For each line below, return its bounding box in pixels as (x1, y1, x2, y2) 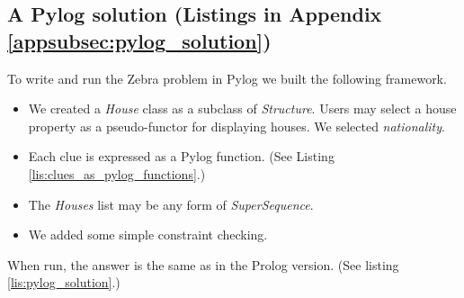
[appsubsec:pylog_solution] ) (7, 26, 272, 54)
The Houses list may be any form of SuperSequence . (28, 194, 314, 213)
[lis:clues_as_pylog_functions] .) (28, 164, 206, 183)
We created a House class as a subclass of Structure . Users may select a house (28, 99, 457, 118)
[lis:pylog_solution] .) (7, 273, 120, 292)
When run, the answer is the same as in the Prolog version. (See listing (7, 255, 399, 274)
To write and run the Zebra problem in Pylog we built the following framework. (7, 68, 447, 87)
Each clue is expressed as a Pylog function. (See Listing (28, 147, 335, 166)
